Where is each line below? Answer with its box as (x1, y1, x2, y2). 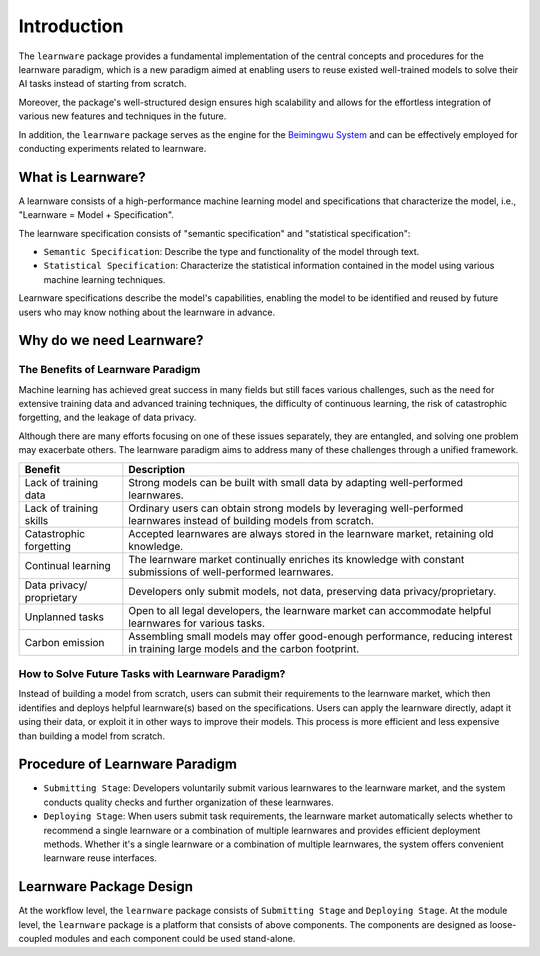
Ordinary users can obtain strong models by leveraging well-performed (128, 501, 464, 515)
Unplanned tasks (24, 610, 105, 624)
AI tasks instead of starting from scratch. (18, 78, 187, 90)
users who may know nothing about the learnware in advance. (18, 306, 275, 318)
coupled (18, 933, 53, 945)
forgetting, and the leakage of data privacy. (18, 411, 197, 424)
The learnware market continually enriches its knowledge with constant (128, 552, 465, 566)
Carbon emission (24, 635, 105, 649)
